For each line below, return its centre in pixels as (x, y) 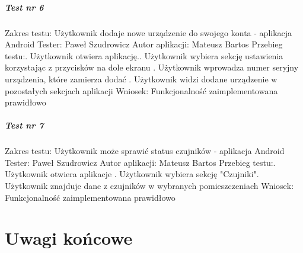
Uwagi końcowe (69, 238)
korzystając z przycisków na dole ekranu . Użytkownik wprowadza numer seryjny (152, 67)
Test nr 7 (24, 125)
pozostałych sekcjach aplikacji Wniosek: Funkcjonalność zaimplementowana (141, 90)
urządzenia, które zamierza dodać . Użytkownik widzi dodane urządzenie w (141, 79)
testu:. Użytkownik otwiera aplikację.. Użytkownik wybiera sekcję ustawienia (144, 55)
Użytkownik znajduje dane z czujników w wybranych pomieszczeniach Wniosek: (149, 186)
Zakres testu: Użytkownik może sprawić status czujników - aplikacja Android (145, 151)
